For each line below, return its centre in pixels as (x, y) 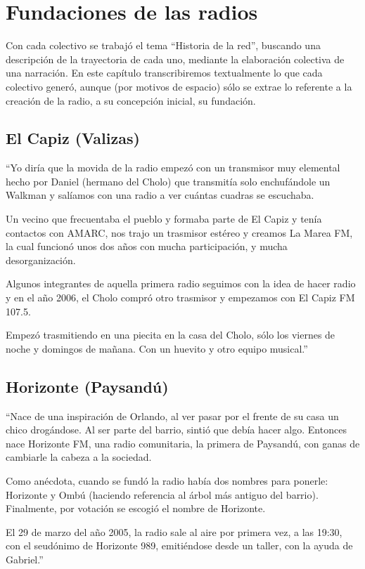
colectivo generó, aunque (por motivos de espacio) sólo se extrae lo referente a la (179, 86)
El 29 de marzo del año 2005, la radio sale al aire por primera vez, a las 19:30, (174, 531)
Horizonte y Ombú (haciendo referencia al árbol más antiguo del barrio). (162, 494)
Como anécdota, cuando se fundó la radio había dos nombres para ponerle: (167, 480)
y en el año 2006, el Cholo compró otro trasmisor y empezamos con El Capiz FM (180, 297)
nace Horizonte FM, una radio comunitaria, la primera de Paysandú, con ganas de (183, 443)
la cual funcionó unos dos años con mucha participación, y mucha (147, 246)
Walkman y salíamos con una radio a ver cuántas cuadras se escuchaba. (160, 195)
